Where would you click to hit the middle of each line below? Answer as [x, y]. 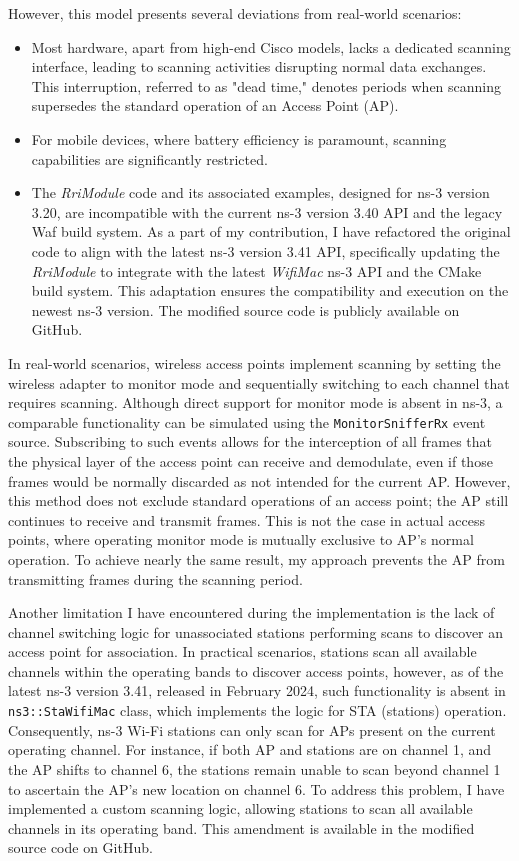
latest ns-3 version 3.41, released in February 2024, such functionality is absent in [257, 690]
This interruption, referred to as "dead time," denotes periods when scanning [266, 85]
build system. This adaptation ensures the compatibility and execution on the [270, 290]
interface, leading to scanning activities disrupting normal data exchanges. [259, 66]
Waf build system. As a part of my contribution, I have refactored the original [271, 231]
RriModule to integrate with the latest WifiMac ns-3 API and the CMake [256, 270]
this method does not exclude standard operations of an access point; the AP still [258, 500]
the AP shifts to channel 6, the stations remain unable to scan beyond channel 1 [254, 768]
